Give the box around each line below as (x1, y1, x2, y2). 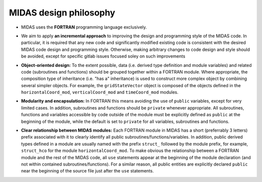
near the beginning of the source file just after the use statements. (21, 168, 154, 174)
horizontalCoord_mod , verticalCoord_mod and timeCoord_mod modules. (21, 90, 179, 95)
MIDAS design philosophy (9, 7, 115, 18)
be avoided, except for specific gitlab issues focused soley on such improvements (21, 53, 185, 59)
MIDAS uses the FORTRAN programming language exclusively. (21, 24, 147, 30)
